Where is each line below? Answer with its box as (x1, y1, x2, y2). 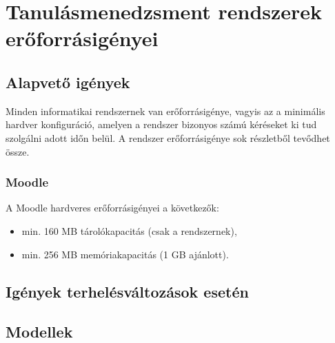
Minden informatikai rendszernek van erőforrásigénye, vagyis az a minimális (6, 103, 325, 118)
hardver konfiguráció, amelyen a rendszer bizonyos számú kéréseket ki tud (6, 117, 317, 132)
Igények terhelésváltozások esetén (6, 280, 249, 302)
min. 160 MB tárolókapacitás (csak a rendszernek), (21, 223, 237, 238)
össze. (6, 144, 30, 158)
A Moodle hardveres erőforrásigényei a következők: (6, 200, 219, 215)
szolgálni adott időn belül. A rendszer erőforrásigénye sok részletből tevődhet (6, 130, 330, 145)
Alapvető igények (6, 71, 130, 92)
